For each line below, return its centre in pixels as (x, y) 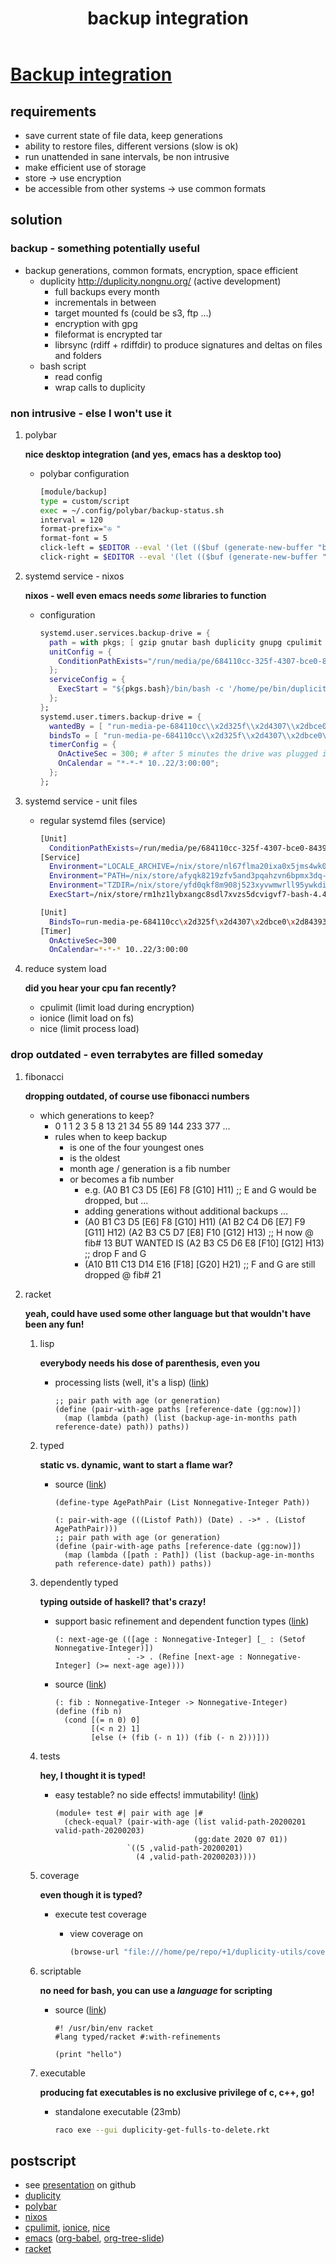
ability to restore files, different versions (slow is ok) (131, 146)
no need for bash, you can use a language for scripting (156, 1990)
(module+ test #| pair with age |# (128, 1813)
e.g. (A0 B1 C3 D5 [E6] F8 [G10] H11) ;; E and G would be (200, 1189)
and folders (78, 355)
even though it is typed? (91, 1894)
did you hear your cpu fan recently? (100, 988)
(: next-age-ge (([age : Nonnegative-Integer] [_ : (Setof (180, 1639)
